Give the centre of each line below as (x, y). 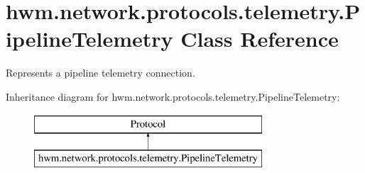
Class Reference (260, 39)
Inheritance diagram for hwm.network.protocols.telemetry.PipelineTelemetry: (173, 96)
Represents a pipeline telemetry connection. (100, 73)
